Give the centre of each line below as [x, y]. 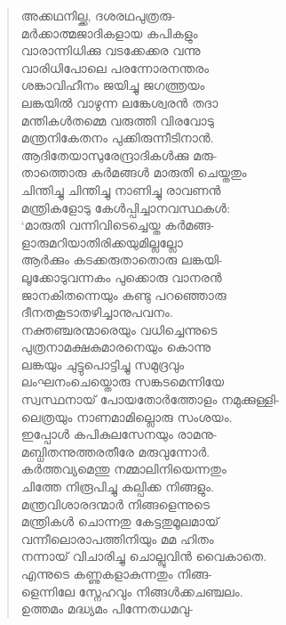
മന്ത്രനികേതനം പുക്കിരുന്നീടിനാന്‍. [117, 138]
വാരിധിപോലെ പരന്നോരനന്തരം [115, 67]
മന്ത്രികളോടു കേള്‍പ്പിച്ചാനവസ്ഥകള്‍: [126, 207]
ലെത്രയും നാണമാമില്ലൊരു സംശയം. [127, 416]
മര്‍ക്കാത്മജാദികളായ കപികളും [109, 32]
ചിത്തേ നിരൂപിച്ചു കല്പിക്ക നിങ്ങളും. [117, 487]
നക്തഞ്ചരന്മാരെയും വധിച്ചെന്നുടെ [119, 329]
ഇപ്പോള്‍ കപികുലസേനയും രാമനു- [119, 434]
